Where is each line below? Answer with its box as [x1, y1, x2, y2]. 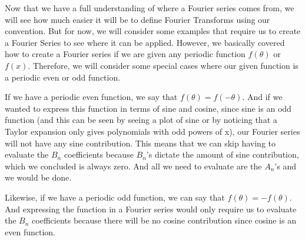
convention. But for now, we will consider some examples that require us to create [5, 25, 301, 37]
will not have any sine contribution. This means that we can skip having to [5, 136, 276, 149]
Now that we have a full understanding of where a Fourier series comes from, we [5, 2, 294, 14]
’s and [274, 159, 296, 172]
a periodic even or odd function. [5, 71, 121, 83]
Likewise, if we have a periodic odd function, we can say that [5, 191, 225, 203]
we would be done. [5, 171, 72, 184]
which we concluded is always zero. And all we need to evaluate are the [5, 159, 262, 172]
